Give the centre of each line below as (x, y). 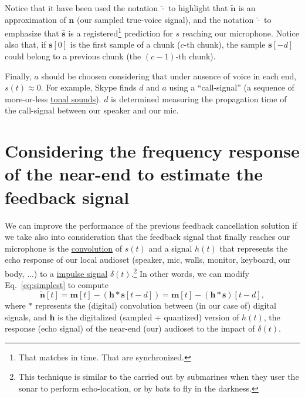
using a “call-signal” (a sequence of (232, 87)
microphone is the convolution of (64, 248)
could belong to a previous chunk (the (73, 56)
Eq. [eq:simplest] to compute (57, 285)
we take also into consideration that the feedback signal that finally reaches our (148, 237)
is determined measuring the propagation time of (199, 98)
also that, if (26, 44)
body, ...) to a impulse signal (56, 273)
